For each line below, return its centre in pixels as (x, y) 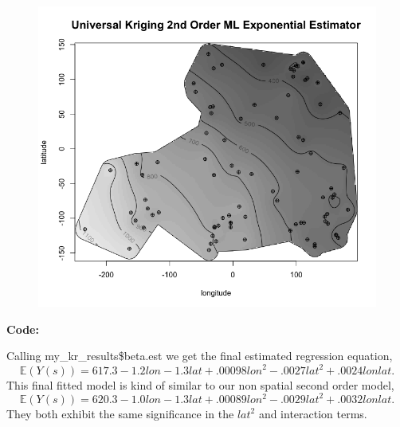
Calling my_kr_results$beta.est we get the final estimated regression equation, (200, 356)
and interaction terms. (313, 413)
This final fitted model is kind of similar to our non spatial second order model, (200, 384)
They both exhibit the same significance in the (120, 413)
